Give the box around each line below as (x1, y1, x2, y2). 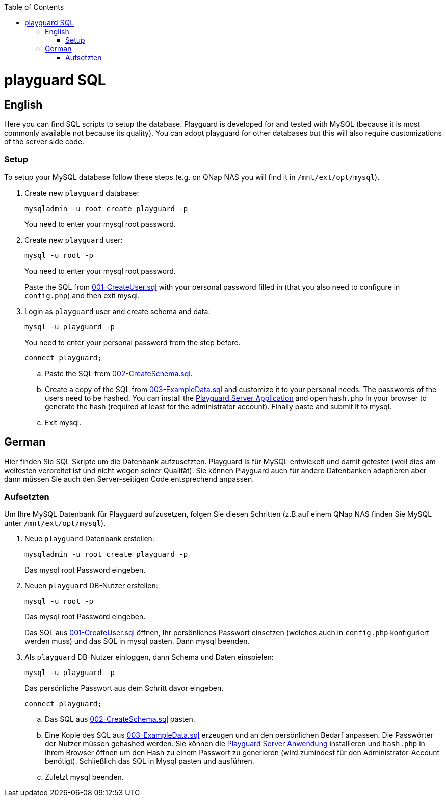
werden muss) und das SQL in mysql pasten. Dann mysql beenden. (24, 637, 250, 646)
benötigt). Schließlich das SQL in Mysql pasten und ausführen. (45, 757, 254, 766)
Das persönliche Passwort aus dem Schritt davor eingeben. (24, 684, 224, 693)
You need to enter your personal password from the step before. (24, 338, 241, 347)
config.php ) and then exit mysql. (24, 291, 140, 300)
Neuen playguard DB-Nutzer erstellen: (24, 581, 158, 590)
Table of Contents (4, 3, 64, 11)
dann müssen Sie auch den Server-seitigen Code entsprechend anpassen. (4, 474, 254, 483)
